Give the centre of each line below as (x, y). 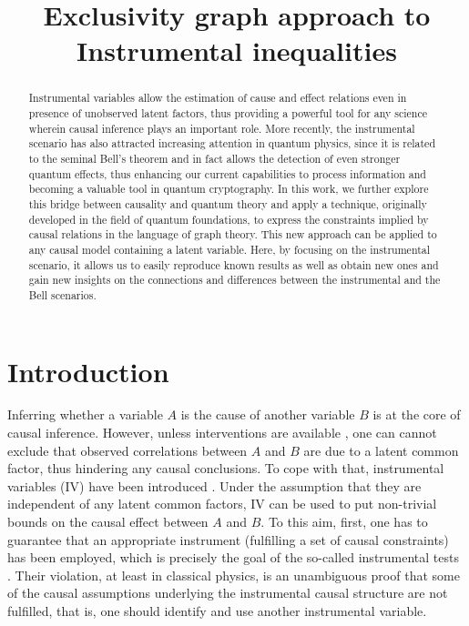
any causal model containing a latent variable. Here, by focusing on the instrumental (229, 249)
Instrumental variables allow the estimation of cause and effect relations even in (218, 98)
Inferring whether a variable (85, 414)
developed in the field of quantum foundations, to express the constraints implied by (229, 219)
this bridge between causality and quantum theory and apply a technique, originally (228, 203)
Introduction (88, 371)
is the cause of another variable (268, 414)
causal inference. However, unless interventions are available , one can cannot (222, 433)
